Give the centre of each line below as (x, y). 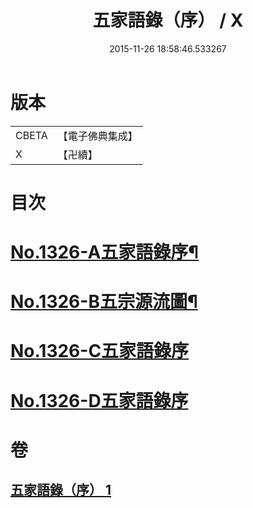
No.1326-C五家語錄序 (100, 351)
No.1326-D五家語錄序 (99, 400)
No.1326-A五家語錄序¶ (105, 252)
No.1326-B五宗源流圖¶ (104, 302)
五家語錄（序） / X (168, 20)
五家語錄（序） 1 (61, 490)
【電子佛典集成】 (97, 136)
